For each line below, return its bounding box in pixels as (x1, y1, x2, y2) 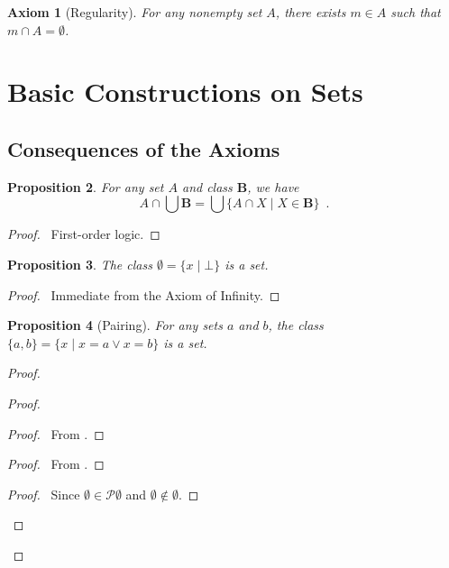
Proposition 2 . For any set (7, 177, 164, 196)
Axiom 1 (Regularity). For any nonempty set (7, 3, 262, 21)
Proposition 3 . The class (7, 254, 152, 273)
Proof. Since (7, 484, 80, 503)
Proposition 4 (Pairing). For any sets (7, 316, 223, 334)
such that (390, 3, 441, 21)
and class (181, 177, 233, 196)
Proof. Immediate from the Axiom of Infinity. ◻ (7, 285, 280, 304)
